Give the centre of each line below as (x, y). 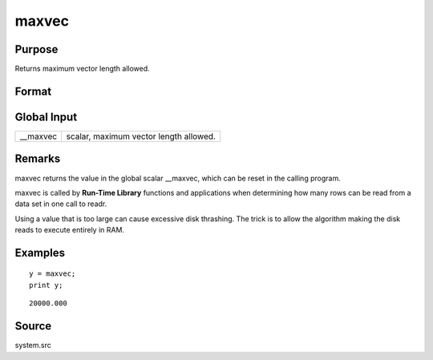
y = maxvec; (53, 274)
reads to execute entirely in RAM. (69, 230)
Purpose (36, 49)
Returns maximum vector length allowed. (82, 69)
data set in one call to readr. (61, 204)
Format (33, 91)
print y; (46, 285)
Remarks (38, 159)
